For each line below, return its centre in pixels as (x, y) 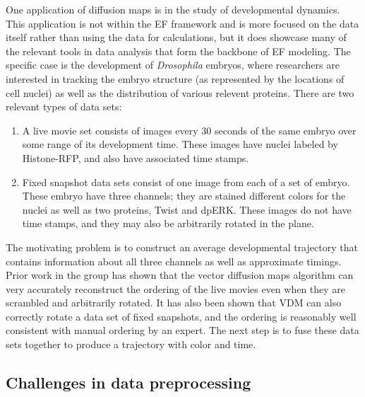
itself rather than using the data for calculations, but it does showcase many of (176, 37)
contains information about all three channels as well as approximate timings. (174, 261)
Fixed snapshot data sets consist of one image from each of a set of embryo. (186, 182)
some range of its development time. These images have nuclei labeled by (180, 144)
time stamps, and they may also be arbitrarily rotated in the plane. (168, 223)
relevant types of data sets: (64, 107)
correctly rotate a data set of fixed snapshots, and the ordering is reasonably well (181, 316)
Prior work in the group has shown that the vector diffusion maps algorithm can (180, 275)
